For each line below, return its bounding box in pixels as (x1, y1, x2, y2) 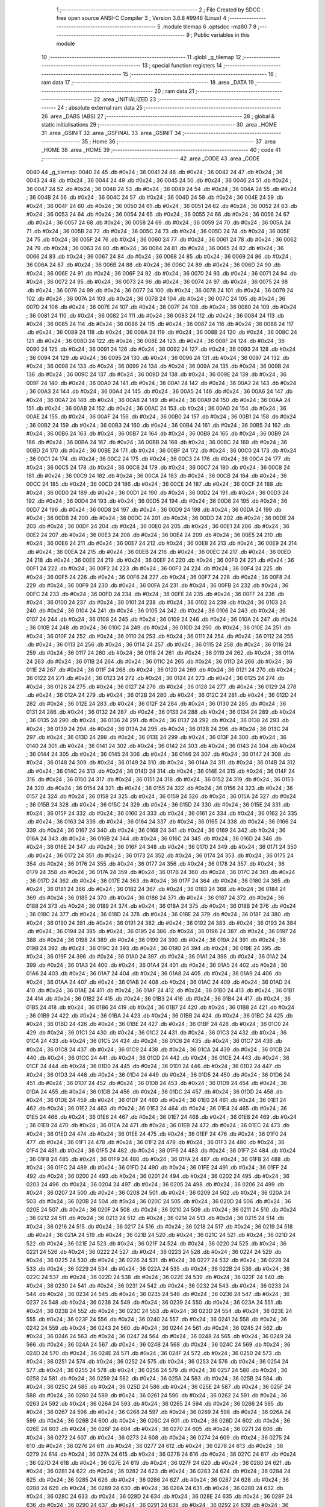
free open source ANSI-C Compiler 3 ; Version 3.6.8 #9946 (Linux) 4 (56, 14, 227, 22)
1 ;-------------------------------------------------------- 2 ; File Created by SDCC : (56, 6, 264, 13)
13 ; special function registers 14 (141, 62, 222, 69)
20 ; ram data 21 (154, 87, 195, 95)
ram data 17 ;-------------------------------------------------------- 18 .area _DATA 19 (41, 79, 254, 86)
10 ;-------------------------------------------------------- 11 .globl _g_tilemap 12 (41, 53, 241, 60)
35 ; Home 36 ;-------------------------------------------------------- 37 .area (81, 137, 276, 145)
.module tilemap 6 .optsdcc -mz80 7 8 (161, 23, 257, 30)
